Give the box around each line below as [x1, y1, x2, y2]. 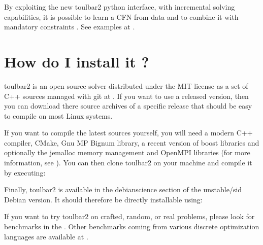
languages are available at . [4, 231, 88, 241]
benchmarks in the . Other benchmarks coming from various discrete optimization [4, 221, 259, 232]
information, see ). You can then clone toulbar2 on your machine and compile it [4, 157, 252, 168]
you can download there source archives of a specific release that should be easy [4, 100, 252, 111]
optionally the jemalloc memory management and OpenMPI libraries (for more [4, 147, 250, 158]
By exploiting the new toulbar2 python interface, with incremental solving [4, 2, 235, 12]
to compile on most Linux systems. [4, 110, 113, 121]
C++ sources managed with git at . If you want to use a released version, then [4, 90, 249, 101]
